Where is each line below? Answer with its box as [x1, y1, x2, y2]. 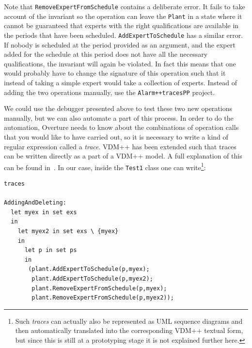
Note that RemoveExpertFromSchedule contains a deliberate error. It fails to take [4, 1, 245, 11]
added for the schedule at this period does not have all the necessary [4, 49, 208, 59]
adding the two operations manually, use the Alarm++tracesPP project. [4, 87, 215, 97]
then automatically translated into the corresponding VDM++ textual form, [15, 325, 243, 335]
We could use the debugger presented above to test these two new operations [4, 103, 233, 113]
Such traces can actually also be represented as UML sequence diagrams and [15, 316, 243, 326]
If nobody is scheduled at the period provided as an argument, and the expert [4, 39, 236, 49]
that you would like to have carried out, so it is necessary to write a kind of [4, 131, 228, 142]
